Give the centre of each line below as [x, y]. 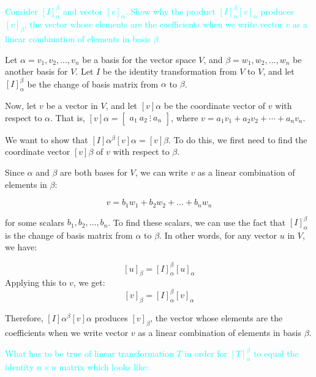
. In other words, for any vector [218, 235]
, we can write [161, 172]
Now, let [21, 106]
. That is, [68, 117]
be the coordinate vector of [215, 106]
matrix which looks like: [104, 366]
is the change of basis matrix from [69, 235]
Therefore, [24, 318]
